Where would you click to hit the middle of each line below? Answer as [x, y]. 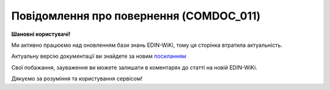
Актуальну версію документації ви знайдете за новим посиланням [99, 56]
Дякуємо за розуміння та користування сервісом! [77, 78]
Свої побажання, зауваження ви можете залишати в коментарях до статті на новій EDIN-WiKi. [134, 67]
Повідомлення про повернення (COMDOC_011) [136, 16]
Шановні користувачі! [41, 34]
